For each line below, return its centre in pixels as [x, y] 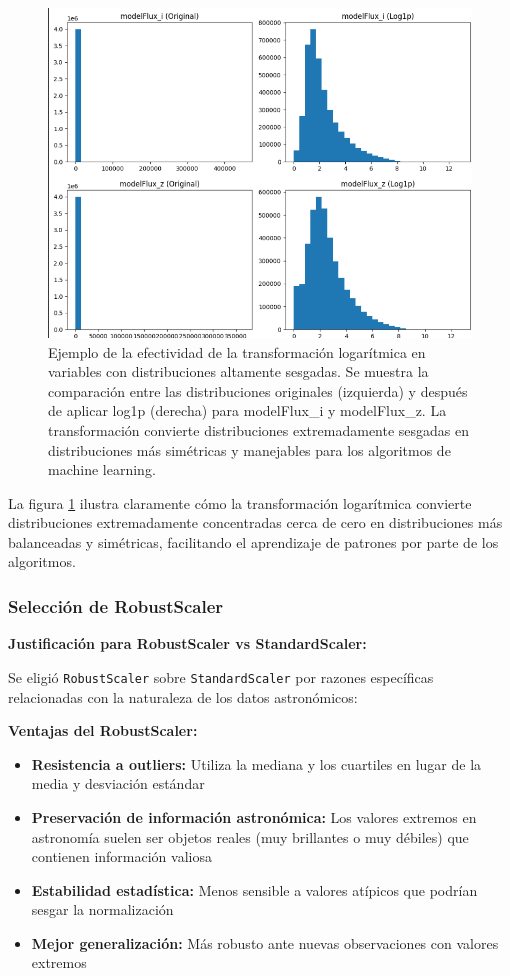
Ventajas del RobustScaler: [103, 730]
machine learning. [102, 469]
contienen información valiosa [121, 856]
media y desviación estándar [118, 783]
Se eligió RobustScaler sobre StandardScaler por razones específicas [221, 676]
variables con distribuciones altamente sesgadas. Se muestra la [238, 371]
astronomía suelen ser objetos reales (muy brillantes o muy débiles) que [250, 836]
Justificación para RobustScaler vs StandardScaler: [187, 643]
